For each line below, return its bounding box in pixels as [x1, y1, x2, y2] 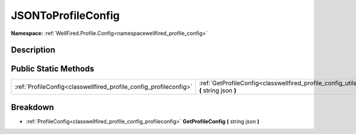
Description [11, 45, 56, 55]
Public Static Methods [11, 64, 94, 74]
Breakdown [11, 102, 55, 112]
